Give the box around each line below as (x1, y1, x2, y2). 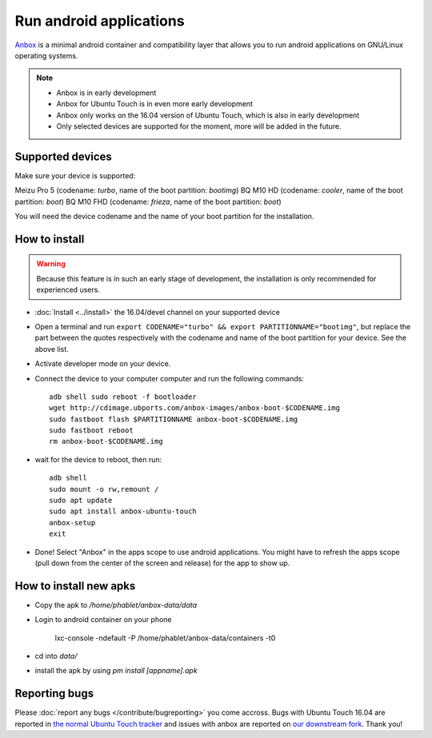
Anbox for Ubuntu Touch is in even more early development (56, 99, 254, 109)
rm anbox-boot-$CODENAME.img (49, 437, 163, 446)
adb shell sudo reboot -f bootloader (49, 392, 198, 401)
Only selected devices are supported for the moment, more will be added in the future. (56, 121, 342, 131)
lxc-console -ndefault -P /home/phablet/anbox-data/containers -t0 (54, 632, 276, 643)
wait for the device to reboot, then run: (34, 454, 162, 464)
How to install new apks (14, 579, 136, 592)
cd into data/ (34, 652, 78, 661)
